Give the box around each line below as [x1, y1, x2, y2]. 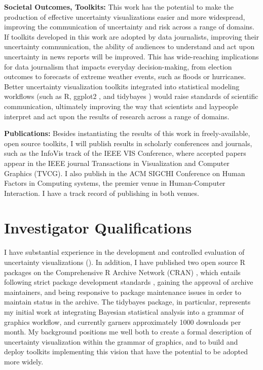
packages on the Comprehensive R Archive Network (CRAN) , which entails [4, 266, 241, 277]
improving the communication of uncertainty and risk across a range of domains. [4, 21, 255, 32]
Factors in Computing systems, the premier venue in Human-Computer [4, 178, 226, 188]
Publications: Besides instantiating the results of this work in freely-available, [4, 128, 250, 139]
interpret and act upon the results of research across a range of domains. [4, 111, 230, 121]
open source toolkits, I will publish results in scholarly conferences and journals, [4, 138, 252, 148]
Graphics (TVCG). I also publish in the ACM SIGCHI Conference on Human [4, 167, 245, 178]
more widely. [4, 356, 44, 366]
